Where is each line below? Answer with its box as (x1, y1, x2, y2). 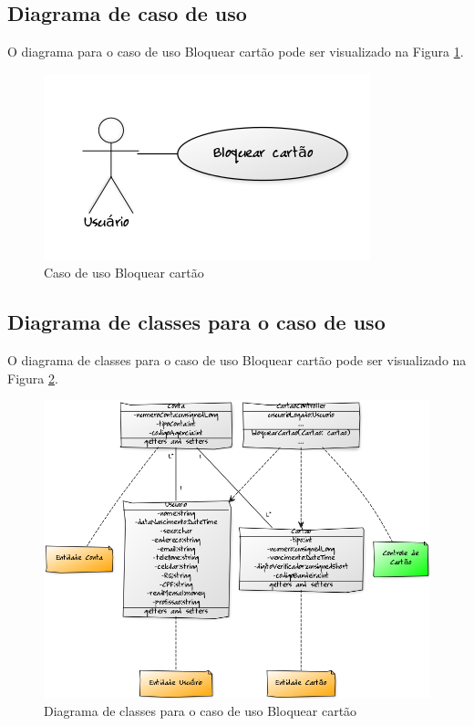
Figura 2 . (7, 368, 58, 387)
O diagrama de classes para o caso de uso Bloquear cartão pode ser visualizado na (7, 351, 467, 370)
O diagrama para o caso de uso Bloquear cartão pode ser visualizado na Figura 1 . (7, 42, 464, 61)
